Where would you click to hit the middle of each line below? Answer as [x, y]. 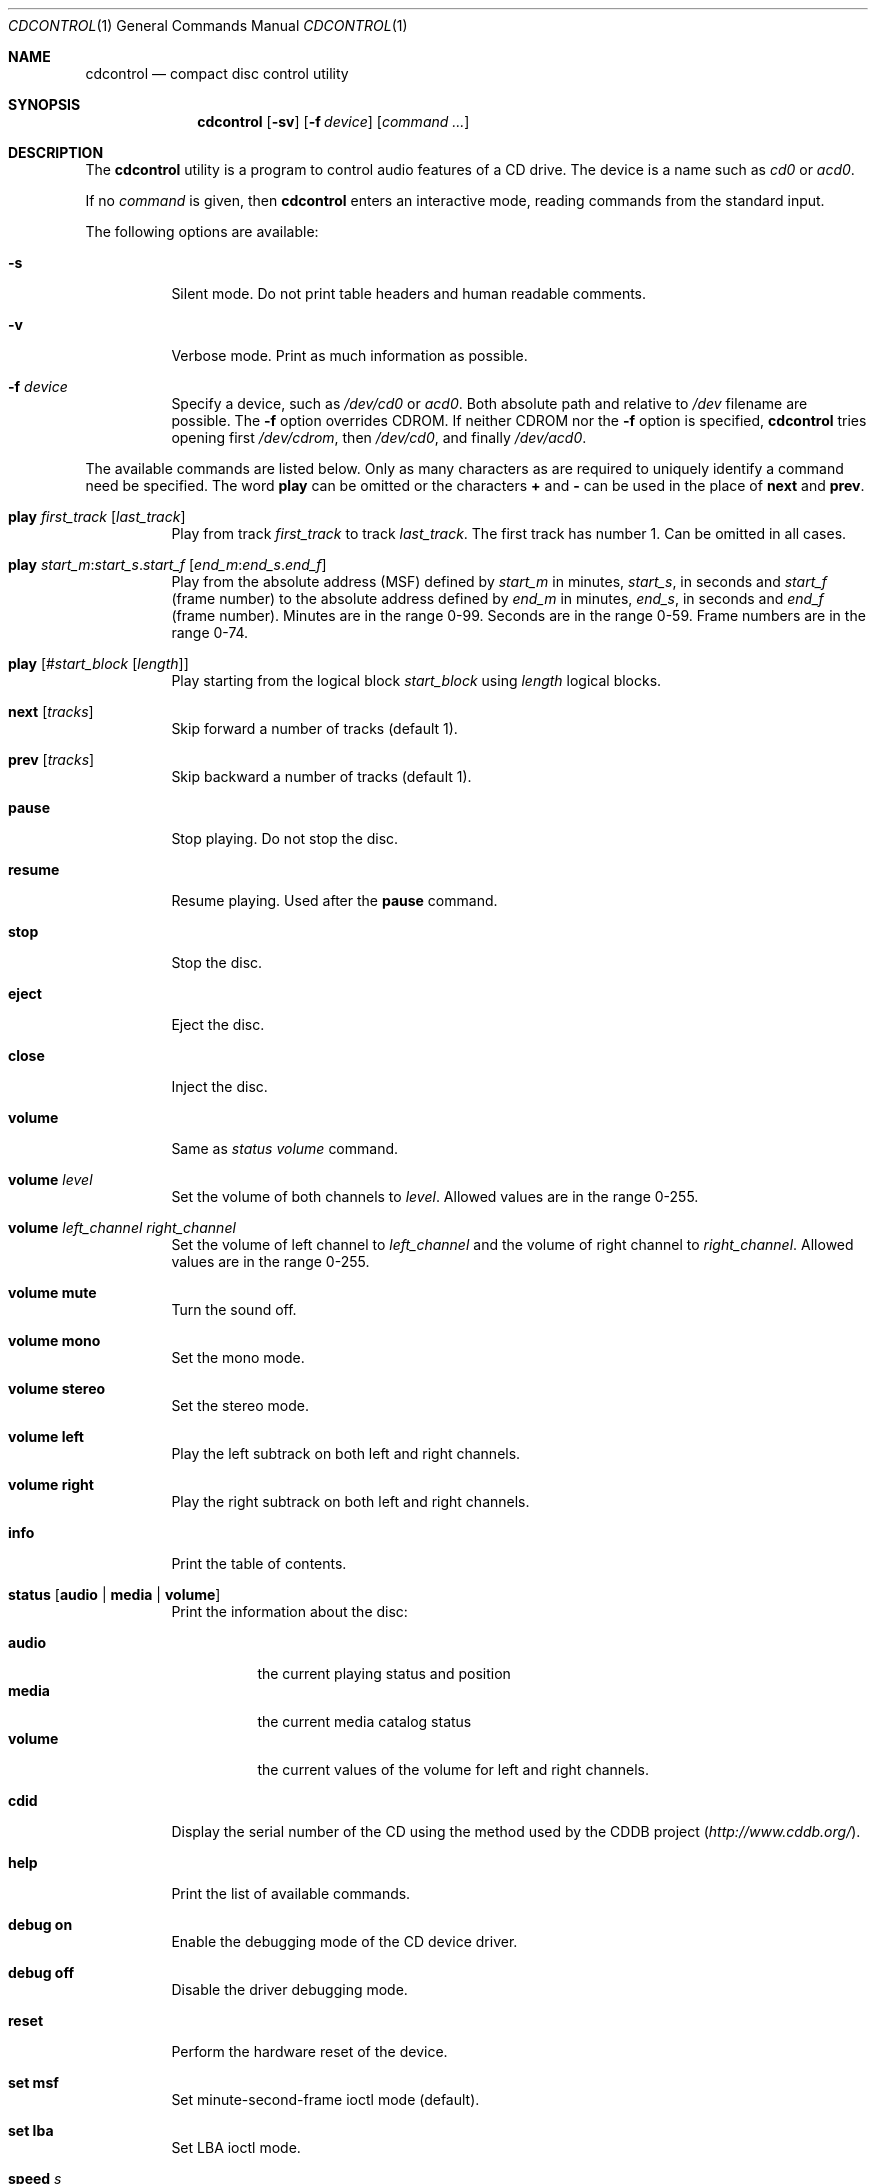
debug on [40, 1924]
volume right [51, 1484]
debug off [41, 1972]
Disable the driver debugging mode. [289, 1989]
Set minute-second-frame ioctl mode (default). [325, 2099]
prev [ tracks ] [51, 759]
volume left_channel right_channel [122, 1227]
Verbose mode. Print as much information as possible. [349, 355]
